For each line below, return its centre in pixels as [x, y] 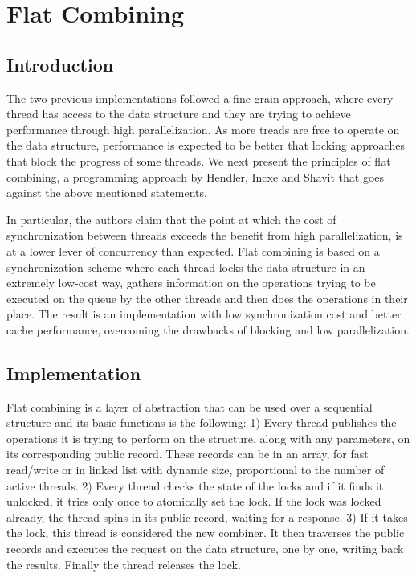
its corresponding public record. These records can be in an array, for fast [188, 454]
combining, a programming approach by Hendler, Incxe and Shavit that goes [196, 176]
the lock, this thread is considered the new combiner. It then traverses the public [206, 533]
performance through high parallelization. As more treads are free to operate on [203, 129]
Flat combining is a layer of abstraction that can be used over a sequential [190, 406]
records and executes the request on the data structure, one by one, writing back [205, 549]
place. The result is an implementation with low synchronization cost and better [204, 314]
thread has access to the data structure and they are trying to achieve [179, 114]
